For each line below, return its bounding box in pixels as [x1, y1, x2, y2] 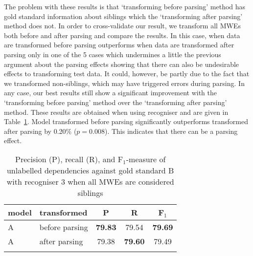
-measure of [126, 153, 166, 165]
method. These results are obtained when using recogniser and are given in [4, 107, 229, 117]
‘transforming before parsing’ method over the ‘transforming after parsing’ [4, 97, 227, 107]
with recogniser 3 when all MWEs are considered [6, 175, 174, 187]
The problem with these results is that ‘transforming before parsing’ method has [4, 1, 246, 11]
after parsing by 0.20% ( [4, 126, 77, 136]
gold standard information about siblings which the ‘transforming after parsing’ [4, 11, 243, 21]
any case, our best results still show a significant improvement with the [4, 87, 217, 98]
